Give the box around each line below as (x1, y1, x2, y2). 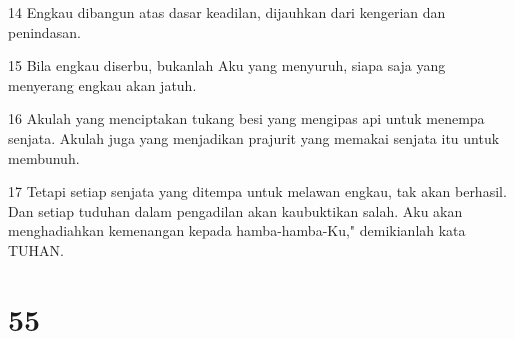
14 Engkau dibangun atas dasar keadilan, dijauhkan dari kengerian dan (8, 2, 446, 22)
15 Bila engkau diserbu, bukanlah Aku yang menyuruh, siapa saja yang (8, 55, 446, 76)
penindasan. (8, 21, 81, 42)
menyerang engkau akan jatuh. (8, 74, 197, 95)
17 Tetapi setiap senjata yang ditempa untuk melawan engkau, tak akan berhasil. (8, 181, 507, 202)
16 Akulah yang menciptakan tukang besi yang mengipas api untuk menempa (8, 108, 485, 129)
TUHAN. (8, 239, 64, 260)
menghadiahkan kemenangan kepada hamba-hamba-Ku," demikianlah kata (8, 220, 466, 241)
